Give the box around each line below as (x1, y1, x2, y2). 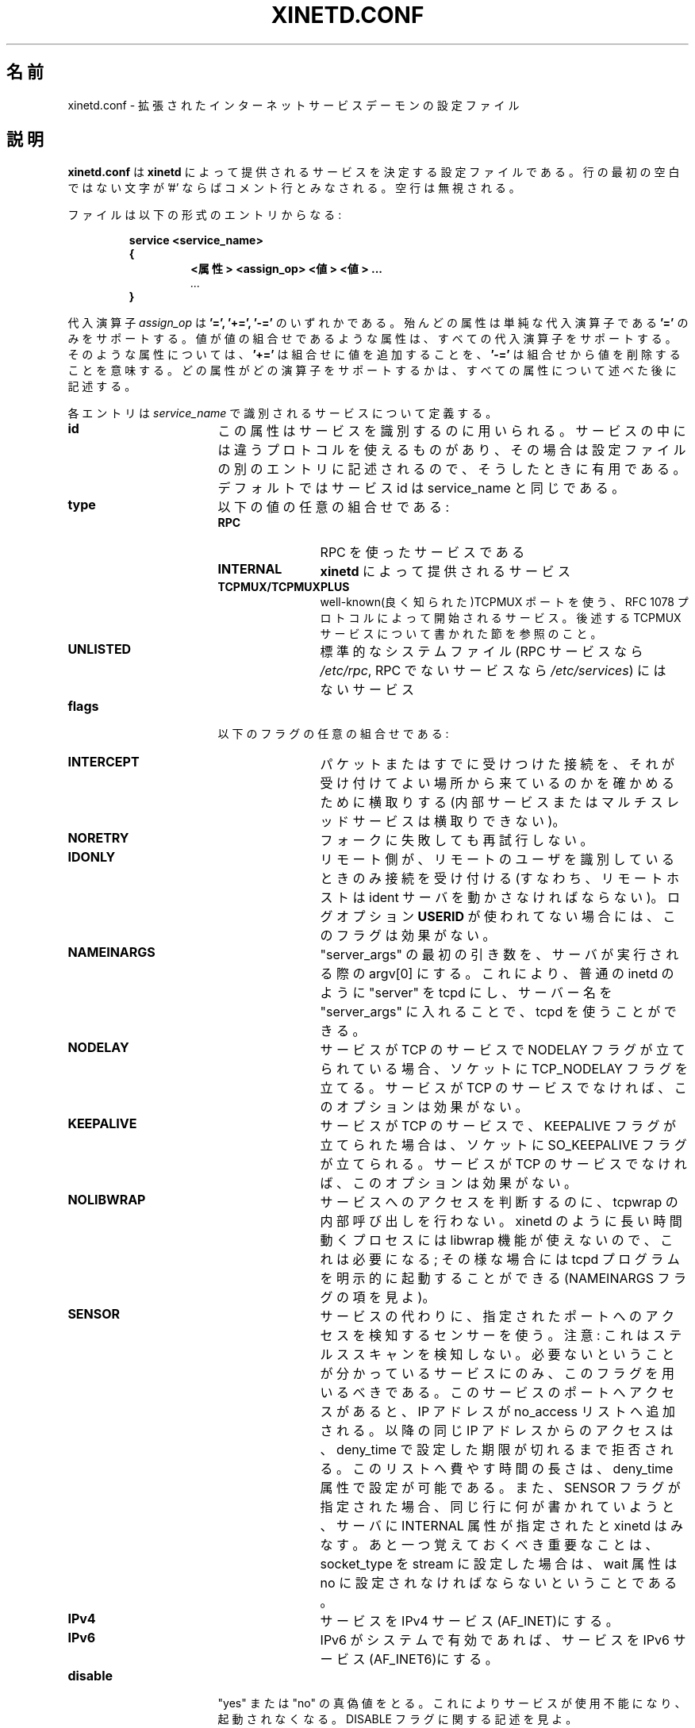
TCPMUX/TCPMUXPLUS (217, 580, 350, 594)
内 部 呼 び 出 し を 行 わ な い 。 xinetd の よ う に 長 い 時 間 (320, 1213, 682, 1230)
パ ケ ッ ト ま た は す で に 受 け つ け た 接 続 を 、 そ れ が (320, 756, 675, 773)
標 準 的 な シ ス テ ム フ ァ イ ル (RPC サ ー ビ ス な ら (320, 643, 643, 660)
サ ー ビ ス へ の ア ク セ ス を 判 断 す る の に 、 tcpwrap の (320, 1194, 678, 1211)
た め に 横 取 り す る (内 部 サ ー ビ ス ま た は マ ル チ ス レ (320, 794, 679, 811)
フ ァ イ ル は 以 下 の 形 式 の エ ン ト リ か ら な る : (67, 208, 342, 222)
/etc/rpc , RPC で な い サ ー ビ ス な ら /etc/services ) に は (320, 662, 666, 679)
